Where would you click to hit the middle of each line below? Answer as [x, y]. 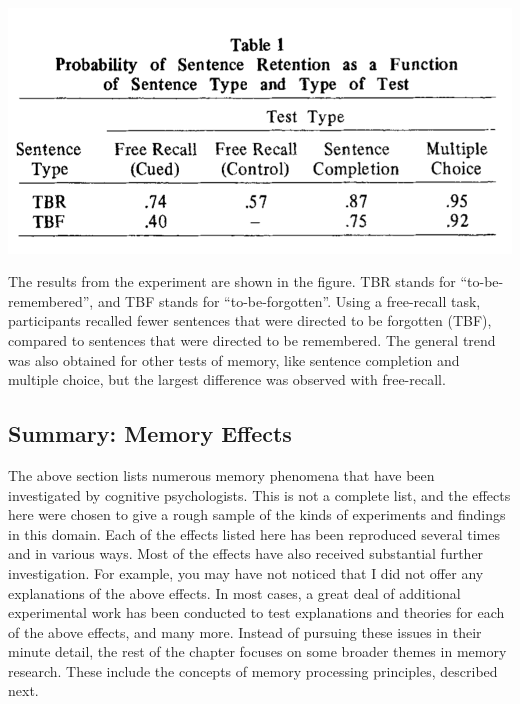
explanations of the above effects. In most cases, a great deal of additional [234, 592]
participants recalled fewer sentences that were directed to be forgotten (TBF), [250, 320]
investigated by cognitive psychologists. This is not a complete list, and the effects [259, 494]
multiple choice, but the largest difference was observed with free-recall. [227, 379]
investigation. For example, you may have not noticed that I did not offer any [246, 572]
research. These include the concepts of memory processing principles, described [253, 670]
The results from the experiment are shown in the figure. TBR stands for [232, 281]
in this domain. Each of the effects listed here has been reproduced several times [254, 533]
